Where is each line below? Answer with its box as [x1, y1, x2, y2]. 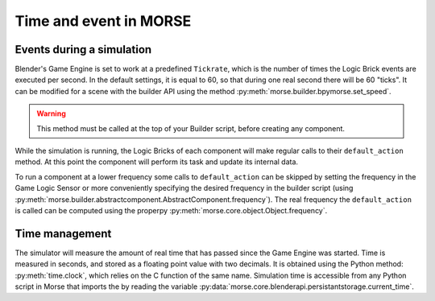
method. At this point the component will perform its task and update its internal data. [14, 157, 298, 167]
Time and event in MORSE [14, 12, 192, 30]
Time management [14, 226, 112, 241]
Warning [36, 109, 66, 118]
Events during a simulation [14, 43, 152, 56]
